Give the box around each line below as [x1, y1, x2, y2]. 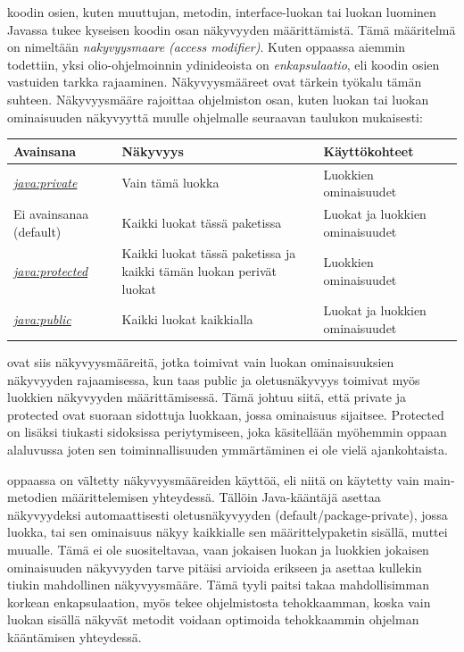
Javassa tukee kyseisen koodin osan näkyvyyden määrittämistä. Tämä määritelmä [7, 20, 456, 38]
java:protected [13, 261, 88, 280]
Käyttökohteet [323, 141, 414, 160]
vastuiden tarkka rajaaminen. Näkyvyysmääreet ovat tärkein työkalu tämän [7, 72, 422, 91]
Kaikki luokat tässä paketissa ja [121, 244, 296, 263]
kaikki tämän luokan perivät [121, 261, 278, 280]
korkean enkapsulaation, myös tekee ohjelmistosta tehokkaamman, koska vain [7, 592, 431, 611]
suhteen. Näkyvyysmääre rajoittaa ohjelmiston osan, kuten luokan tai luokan [7, 89, 429, 108]
